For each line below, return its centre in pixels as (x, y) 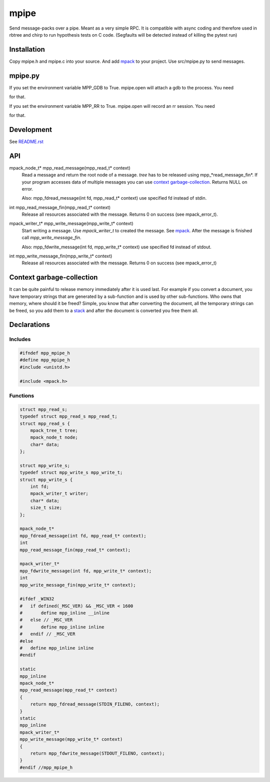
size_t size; (46, 508)
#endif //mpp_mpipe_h (46, 767)
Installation (27, 49)
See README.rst (26, 141)
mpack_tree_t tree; (54, 430)
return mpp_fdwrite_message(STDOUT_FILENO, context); (97, 753)
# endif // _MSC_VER (47, 634)
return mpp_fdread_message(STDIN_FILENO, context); (95, 704)
